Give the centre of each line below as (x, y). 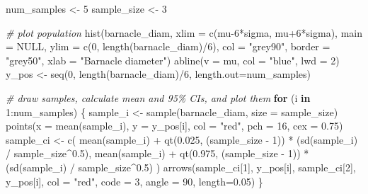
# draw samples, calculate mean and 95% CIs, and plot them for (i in (158, 97)
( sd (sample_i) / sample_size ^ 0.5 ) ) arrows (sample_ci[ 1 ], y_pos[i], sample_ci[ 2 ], (181, 167)
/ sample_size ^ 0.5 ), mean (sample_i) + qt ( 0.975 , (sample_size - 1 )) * (157, 153)
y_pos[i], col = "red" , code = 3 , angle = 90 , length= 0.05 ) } (134, 181)
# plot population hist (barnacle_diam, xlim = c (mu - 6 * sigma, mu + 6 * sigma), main (184, 32)
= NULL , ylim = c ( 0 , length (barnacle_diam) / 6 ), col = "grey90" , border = (168, 46)
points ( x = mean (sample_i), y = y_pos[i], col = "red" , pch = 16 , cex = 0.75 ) (174, 126)
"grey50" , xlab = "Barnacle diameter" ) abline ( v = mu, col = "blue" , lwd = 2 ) (173, 60)
